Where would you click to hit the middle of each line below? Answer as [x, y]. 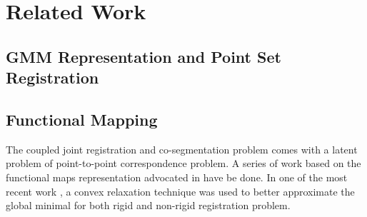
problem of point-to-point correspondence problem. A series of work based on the [183, 163]
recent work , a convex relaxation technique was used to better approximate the [180, 191]
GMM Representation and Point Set [144, 56]
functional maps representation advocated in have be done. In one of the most [177, 177]
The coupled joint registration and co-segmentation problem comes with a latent [182, 149]
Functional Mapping [82, 119]
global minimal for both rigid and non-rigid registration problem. [148, 205]
